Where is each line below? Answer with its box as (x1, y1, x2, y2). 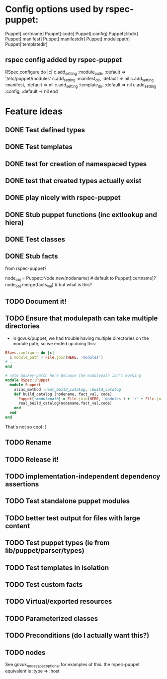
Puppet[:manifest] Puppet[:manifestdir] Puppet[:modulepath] (5, 36, 130, 42)
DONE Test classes (5, 235, 66, 244)
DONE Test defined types (5, 126, 85, 134)
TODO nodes (5, 648, 46, 657)
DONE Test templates (5, 143, 73, 151)
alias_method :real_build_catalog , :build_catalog (14, 387, 121, 392)
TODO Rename (5, 438, 52, 447)
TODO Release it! (5, 455, 59, 463)
